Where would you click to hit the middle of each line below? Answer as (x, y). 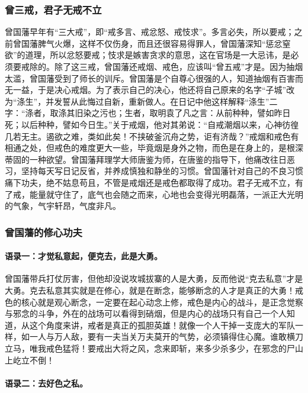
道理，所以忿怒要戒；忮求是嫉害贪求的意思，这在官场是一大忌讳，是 (158, 55)
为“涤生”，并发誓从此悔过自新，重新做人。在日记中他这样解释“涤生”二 (141, 101)
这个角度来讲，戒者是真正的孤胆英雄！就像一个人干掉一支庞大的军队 (162, 325)
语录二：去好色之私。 (46, 383)
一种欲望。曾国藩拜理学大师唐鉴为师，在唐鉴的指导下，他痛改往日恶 (162, 159)
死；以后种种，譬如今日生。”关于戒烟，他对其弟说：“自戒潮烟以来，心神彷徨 (152, 124)
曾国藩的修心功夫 (44, 232)
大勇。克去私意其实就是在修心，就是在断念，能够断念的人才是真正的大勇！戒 (154, 290)
